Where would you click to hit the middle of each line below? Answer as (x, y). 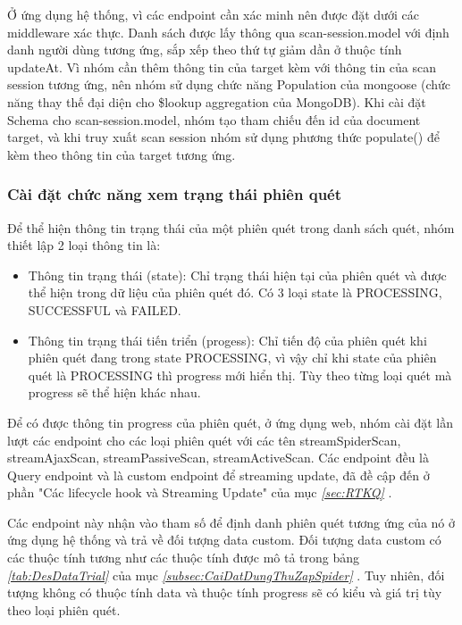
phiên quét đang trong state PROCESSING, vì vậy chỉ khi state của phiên (232, 358)
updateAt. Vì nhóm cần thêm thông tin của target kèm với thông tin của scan (222, 67)
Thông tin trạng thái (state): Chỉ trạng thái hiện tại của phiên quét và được (237, 275)
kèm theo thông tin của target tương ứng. (122, 154)
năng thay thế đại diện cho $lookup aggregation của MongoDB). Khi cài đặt (217, 101)
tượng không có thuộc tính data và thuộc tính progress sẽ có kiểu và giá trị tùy (225, 592)
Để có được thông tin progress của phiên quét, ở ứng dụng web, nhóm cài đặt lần (230, 422)
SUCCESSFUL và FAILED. (105, 309)
